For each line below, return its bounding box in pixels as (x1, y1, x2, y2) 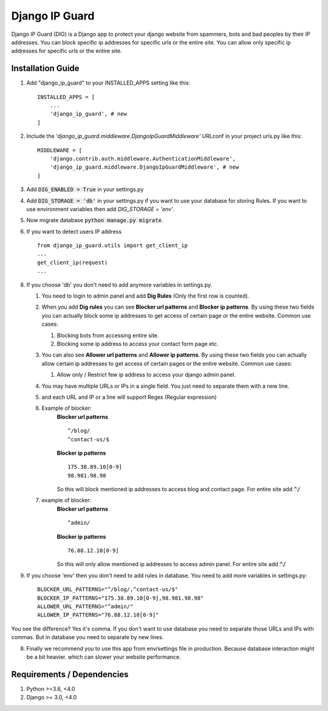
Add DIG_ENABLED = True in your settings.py (26, 186, 144, 193)
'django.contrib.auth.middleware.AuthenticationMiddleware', (49, 155, 236, 162)
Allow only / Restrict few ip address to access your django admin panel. (56, 371, 236, 379)
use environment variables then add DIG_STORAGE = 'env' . (26, 205, 175, 212)
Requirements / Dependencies (11, 669, 129, 679)
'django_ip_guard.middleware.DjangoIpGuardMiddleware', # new (49, 164, 239, 170)
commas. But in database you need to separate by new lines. (11, 634, 164, 641)
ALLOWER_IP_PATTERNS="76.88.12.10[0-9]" (37, 612, 159, 618)
